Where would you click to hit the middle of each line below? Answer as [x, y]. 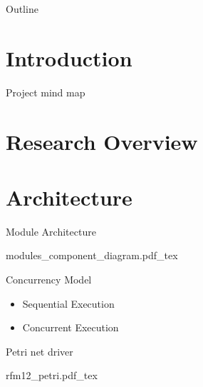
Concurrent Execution [71, 327]
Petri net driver [40, 351]
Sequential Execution [68, 303]
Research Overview [102, 141]
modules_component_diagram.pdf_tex [92, 255]
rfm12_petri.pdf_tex [52, 375]
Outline [22, 9]
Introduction [69, 57]
